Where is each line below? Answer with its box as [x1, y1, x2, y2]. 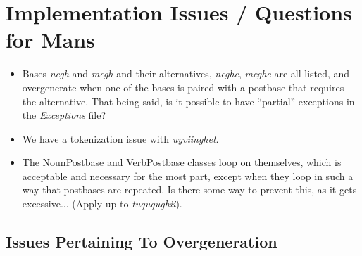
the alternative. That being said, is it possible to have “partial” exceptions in [22, 94, 355, 108]
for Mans [6, 25, 95, 54]
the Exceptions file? [22, 108, 106, 122]
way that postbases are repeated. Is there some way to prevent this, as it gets [22, 182, 357, 197]
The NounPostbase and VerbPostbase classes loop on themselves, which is [22, 155, 342, 169]
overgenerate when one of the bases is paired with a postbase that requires [22, 79, 344, 94]
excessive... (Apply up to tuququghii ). [22, 196, 182, 211]
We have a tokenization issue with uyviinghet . [22, 131, 219, 146]
